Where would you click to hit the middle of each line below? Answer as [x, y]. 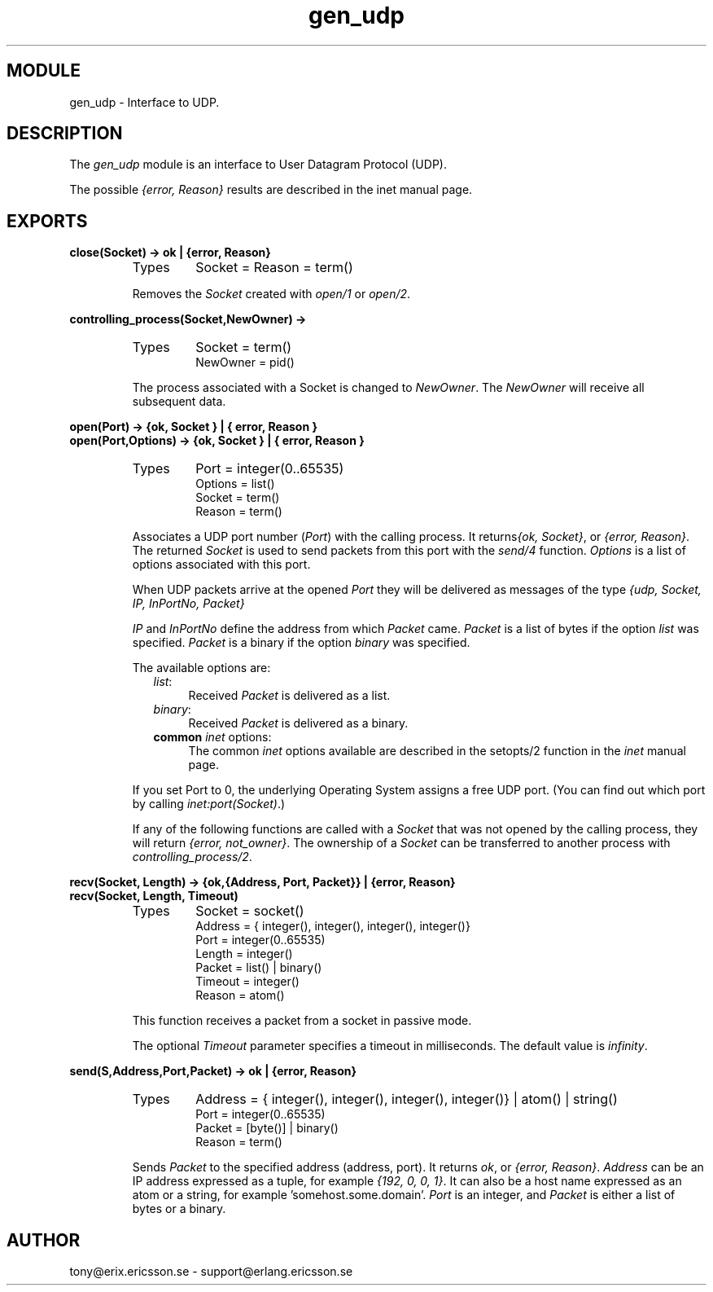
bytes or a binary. [179, 1209]
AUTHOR [44, 1240]
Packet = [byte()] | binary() [267, 1128]
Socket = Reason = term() [274, 268]
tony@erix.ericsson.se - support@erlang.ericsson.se [211, 1272]
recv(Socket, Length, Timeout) [154, 896]
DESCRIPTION [65, 134]
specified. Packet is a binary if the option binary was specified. [301, 643]
